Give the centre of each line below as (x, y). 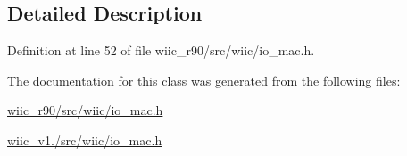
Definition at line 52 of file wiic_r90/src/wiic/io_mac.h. (161, 50)
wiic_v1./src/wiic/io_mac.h (85, 140)
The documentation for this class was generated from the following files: (204, 80)
